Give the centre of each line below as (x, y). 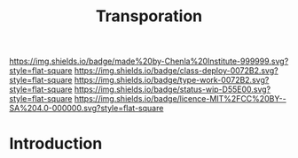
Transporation (149, 16)
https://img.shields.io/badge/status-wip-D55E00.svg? (173, 89)
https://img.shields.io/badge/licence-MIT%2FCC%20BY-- (180, 99)
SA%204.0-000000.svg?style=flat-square (86, 109)
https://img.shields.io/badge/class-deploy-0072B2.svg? (176, 71)
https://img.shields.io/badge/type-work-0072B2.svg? (172, 80)
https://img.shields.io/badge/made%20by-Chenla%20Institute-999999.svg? (149, 61)
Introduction (56, 144)
